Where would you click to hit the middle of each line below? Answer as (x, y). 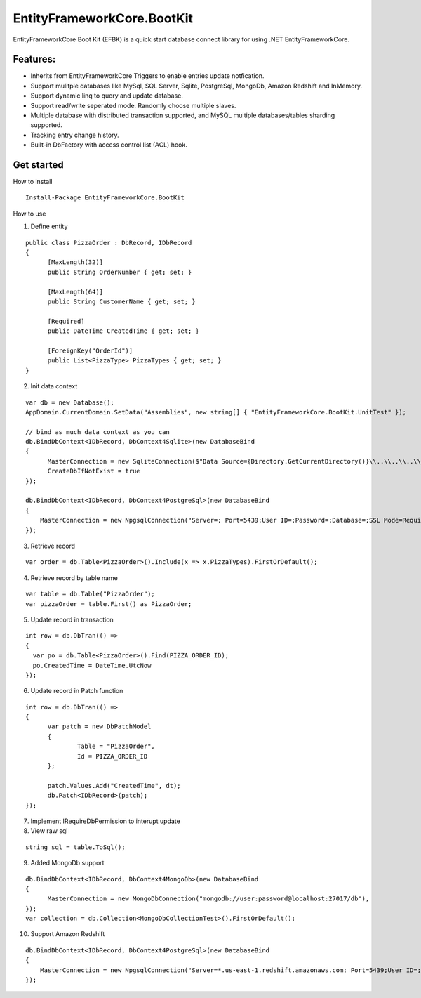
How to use (29, 214)
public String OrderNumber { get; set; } (120, 272)
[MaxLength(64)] (75, 292)
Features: (34, 59)
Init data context (54, 386)
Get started (38, 165)
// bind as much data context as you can (98, 432)
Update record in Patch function (77, 691)
